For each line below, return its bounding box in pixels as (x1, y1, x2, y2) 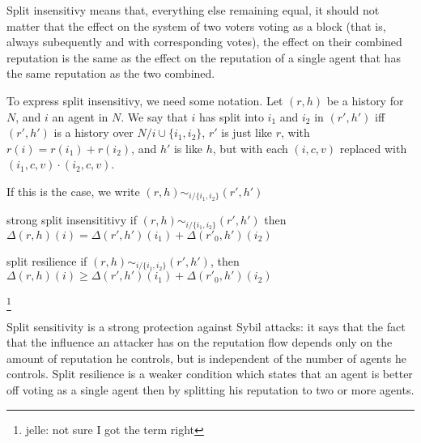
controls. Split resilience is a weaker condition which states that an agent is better (6, 365, 413, 382)
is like (173, 139, 203, 156)
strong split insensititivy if (6, 211, 137, 228)
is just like (221, 124, 273, 141)
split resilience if (6, 252, 87, 269)
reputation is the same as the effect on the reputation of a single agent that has (6, 49, 401, 66)
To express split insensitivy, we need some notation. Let (6, 92, 283, 109)
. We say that (121, 108, 188, 125)
